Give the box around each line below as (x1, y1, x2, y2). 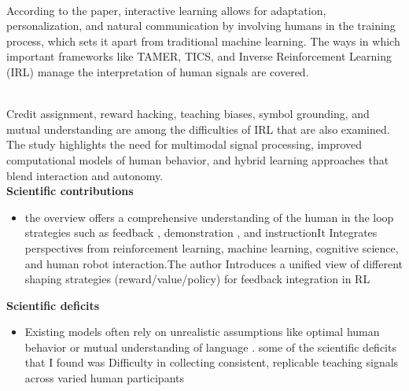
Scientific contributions (6, 183, 134, 199)
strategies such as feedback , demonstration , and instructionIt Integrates (24, 224, 378, 241)
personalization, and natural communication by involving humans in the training (6, 17, 396, 34)
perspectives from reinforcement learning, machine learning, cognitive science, (24, 239, 399, 256)
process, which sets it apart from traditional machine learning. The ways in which (6, 32, 400, 49)
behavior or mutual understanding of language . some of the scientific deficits (24, 338, 396, 355)
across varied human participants (24, 370, 184, 386)
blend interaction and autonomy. (6, 167, 164, 183)
